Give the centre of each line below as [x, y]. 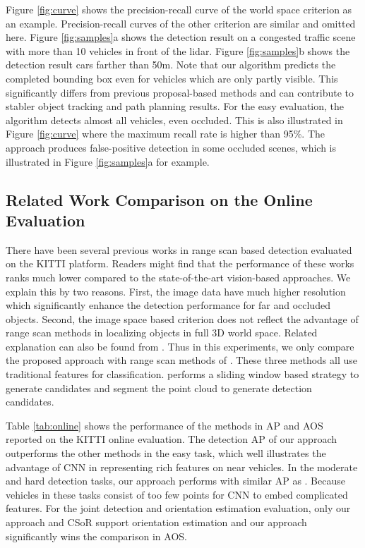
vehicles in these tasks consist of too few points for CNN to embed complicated [177, 494]
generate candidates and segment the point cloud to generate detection [159, 388]
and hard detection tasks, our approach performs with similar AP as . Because [175, 481]
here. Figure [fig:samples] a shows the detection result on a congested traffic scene [181, 37]
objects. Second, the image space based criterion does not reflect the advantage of [182, 318]
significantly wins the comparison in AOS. [96, 536]
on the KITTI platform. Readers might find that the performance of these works [180, 263]
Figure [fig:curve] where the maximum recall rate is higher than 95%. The [165, 134]
